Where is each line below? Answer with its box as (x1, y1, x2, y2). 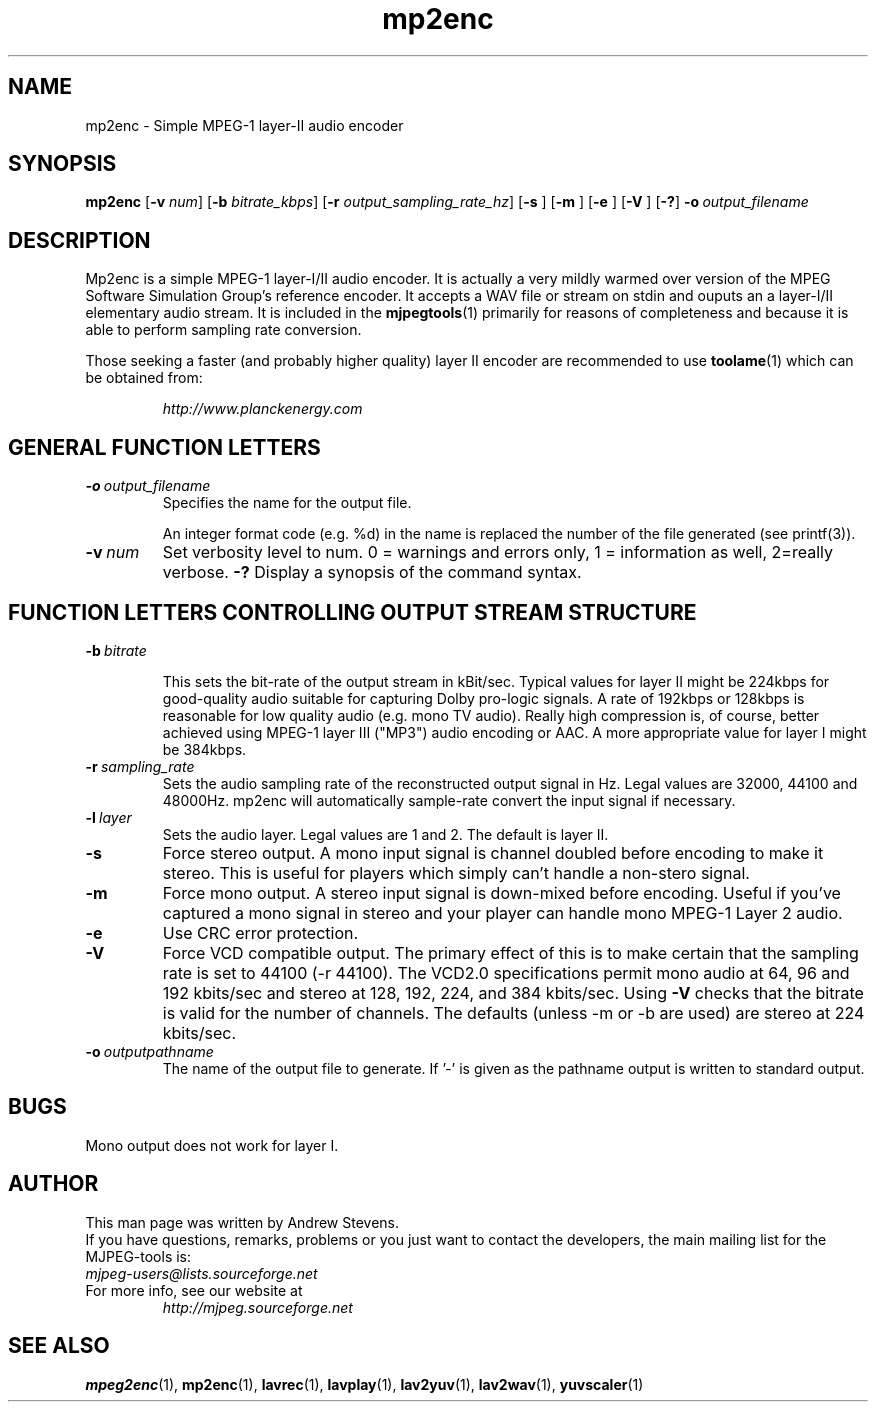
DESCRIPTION (8, 227, 151, 253)
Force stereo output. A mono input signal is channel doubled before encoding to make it (162, 842, 824, 863)
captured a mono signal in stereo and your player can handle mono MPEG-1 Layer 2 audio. (162, 902, 843, 923)
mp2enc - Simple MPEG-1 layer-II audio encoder (85, 116, 404, 134)
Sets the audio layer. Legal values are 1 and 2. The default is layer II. (162, 825, 609, 843)
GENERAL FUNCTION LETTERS (8, 434, 321, 460)
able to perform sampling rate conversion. (85, 321, 362, 339)
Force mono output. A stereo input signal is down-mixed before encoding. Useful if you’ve (162, 882, 841, 903)
